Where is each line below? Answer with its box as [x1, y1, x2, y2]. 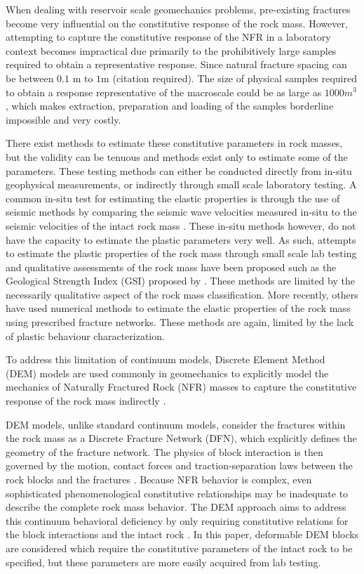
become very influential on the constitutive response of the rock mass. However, [6, 15, 348, 30]
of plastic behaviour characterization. [6, 328, 165, 343]
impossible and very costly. [6, 112, 121, 126]
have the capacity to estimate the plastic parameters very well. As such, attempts [6, 232, 356, 247]
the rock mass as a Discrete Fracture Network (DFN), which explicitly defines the [6, 431, 357, 445]
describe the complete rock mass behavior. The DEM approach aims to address [6, 500, 346, 514]
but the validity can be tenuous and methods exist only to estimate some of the [6, 149, 348, 164]
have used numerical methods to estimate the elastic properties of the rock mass [6, 301, 351, 315]
